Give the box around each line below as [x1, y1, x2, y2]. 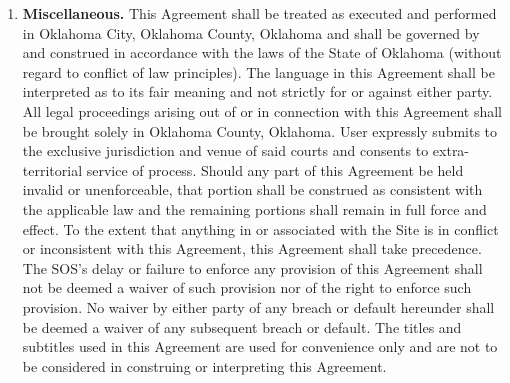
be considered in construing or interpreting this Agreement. [22, 355, 387, 376]
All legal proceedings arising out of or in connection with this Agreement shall [22, 100, 502, 121]
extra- [432, 140, 470, 161]
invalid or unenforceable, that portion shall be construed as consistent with [22, 179, 483, 200]
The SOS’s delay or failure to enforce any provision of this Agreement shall [22, 257, 483, 278]
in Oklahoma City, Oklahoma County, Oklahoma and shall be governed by [22, 22, 480, 43]
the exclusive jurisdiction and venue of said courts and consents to [22, 140, 429, 161]
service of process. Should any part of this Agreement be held [86, 159, 464, 180]
